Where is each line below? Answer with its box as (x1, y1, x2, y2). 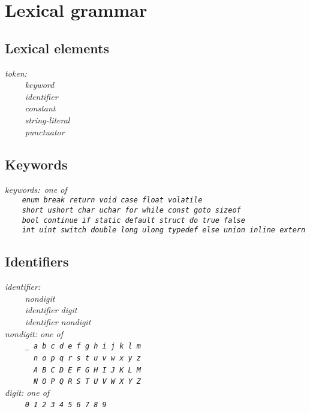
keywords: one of (5, 183, 67, 195)
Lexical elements (5, 38, 109, 57)
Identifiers (5, 252, 69, 271)
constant (25, 102, 56, 114)
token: (5, 66, 27, 79)
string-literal (25, 114, 70, 126)
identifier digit (25, 304, 77, 316)
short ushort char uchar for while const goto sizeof (22, 205, 241, 214)
